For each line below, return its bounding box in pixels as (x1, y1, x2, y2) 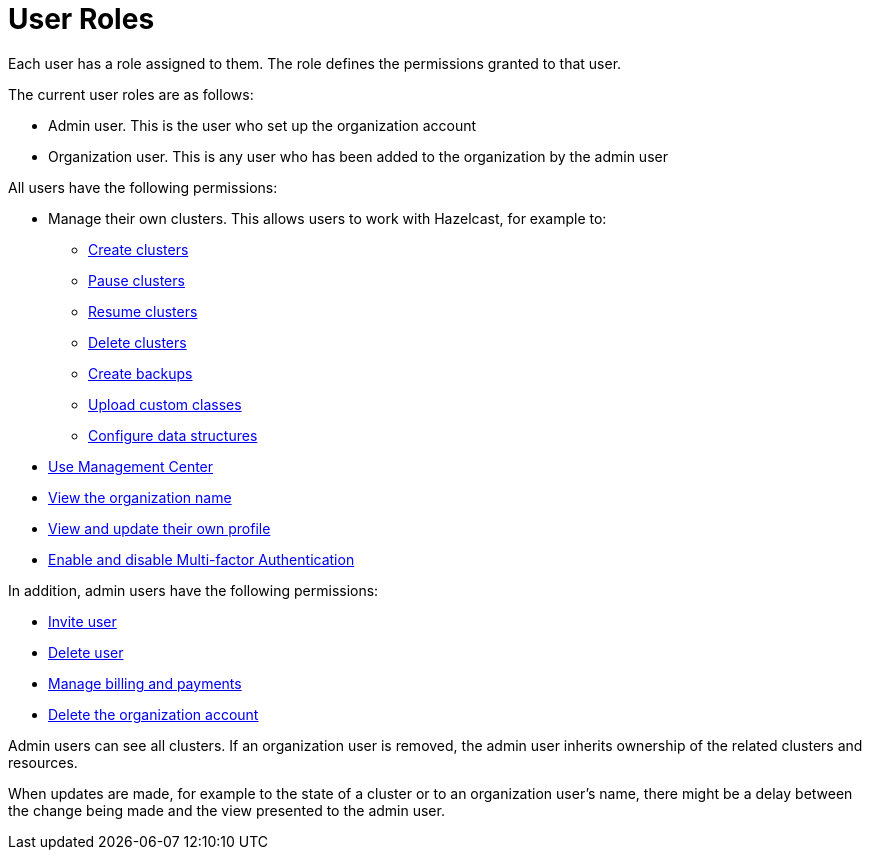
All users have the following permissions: (8, 178, 278, 196)
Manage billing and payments (48, 674, 242, 692)
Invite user (48, 612, 117, 630)
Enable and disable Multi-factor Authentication (48, 550, 355, 568)
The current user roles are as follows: (8, 85, 254, 103)
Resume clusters (88, 302, 198, 320)
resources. (8, 753, 78, 771)
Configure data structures (88, 426, 258, 444)
